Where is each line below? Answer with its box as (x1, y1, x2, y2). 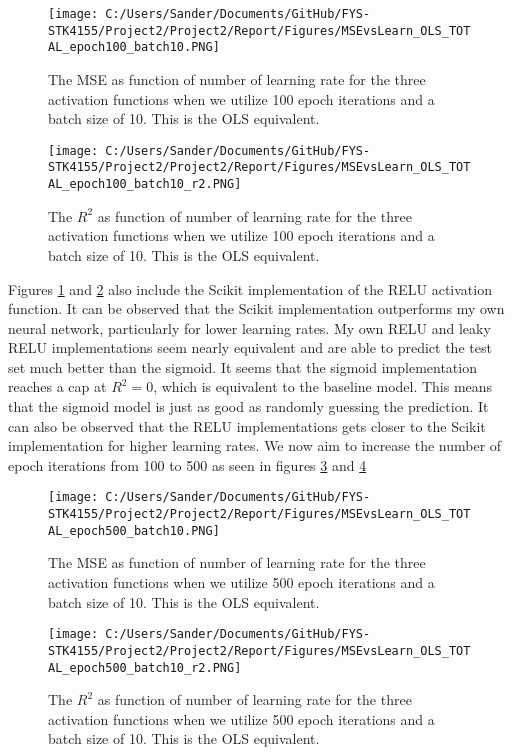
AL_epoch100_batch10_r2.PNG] (48, 177, 242, 192)
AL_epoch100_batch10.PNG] (48, 40, 220, 55)
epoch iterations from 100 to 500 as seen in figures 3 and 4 (8, 454, 367, 475)
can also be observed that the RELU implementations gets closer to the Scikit (8, 415, 486, 436)
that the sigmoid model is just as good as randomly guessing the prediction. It (8, 396, 489, 417)
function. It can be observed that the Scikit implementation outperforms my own (8, 298, 505, 319)
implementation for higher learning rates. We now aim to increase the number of (8, 435, 502, 456)
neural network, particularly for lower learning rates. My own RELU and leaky (8, 317, 491, 338)
